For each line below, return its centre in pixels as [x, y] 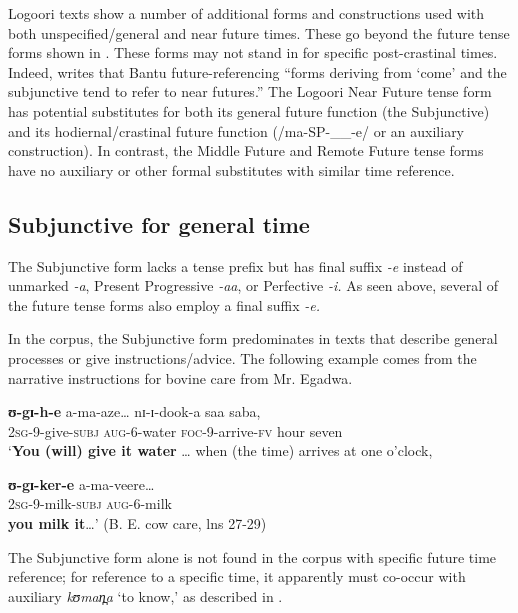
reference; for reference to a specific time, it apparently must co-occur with [237, 576]
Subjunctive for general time [159, 223]
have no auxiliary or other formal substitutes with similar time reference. [231, 169]
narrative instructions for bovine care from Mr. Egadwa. [180, 377]
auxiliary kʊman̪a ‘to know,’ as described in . [145, 595]
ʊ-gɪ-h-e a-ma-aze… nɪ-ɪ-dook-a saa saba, [134, 411]
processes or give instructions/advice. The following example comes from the [242, 357]
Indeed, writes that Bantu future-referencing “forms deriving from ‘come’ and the [257, 71]
